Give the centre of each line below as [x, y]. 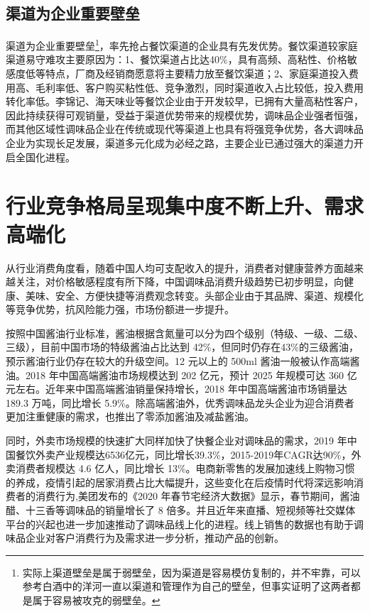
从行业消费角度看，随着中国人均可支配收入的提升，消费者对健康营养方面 [175, 267]
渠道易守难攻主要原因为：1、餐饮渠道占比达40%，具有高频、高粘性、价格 [176, 59]
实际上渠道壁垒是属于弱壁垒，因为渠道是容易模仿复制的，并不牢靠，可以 [191, 572]
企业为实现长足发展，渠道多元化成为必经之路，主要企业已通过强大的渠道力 [180, 143]
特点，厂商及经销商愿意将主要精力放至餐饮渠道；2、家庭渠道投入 [197, 73]
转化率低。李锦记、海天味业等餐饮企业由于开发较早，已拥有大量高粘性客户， [185, 101]
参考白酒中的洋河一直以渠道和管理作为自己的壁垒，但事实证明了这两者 [186, 586]
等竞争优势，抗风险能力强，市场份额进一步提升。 [120, 309]
